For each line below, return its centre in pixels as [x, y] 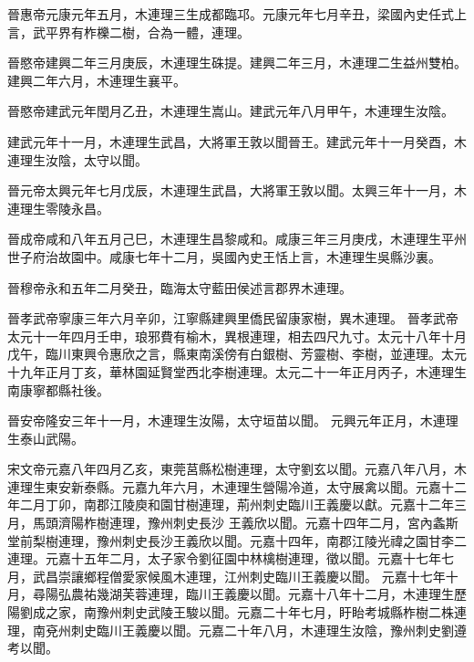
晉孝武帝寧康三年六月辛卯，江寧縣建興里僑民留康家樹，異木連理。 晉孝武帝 [233, 318]
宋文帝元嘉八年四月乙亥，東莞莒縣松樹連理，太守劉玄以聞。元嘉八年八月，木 [237, 469]
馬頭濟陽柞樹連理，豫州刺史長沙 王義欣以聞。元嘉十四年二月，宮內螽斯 [245, 523]
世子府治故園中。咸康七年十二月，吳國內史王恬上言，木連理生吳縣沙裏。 [224, 256]
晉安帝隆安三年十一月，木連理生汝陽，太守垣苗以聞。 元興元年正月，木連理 [233, 420]
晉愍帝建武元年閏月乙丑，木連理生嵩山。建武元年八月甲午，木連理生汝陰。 [231, 111]
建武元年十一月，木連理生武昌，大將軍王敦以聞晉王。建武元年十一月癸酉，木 [237, 141]
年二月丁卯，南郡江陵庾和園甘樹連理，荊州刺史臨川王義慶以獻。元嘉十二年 [231, 504]
